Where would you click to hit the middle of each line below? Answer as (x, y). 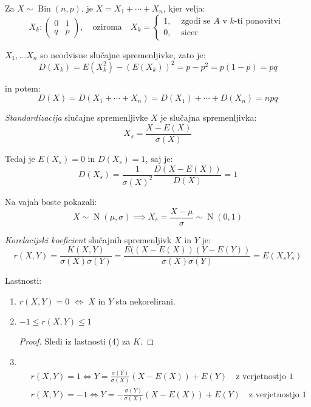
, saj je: (159, 158)
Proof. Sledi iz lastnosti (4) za (75, 341)
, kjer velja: (184, 8)
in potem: (23, 88)
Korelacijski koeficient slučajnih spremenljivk (88, 239)
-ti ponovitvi (257, 22)
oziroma (107, 27)
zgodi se (196, 22)
